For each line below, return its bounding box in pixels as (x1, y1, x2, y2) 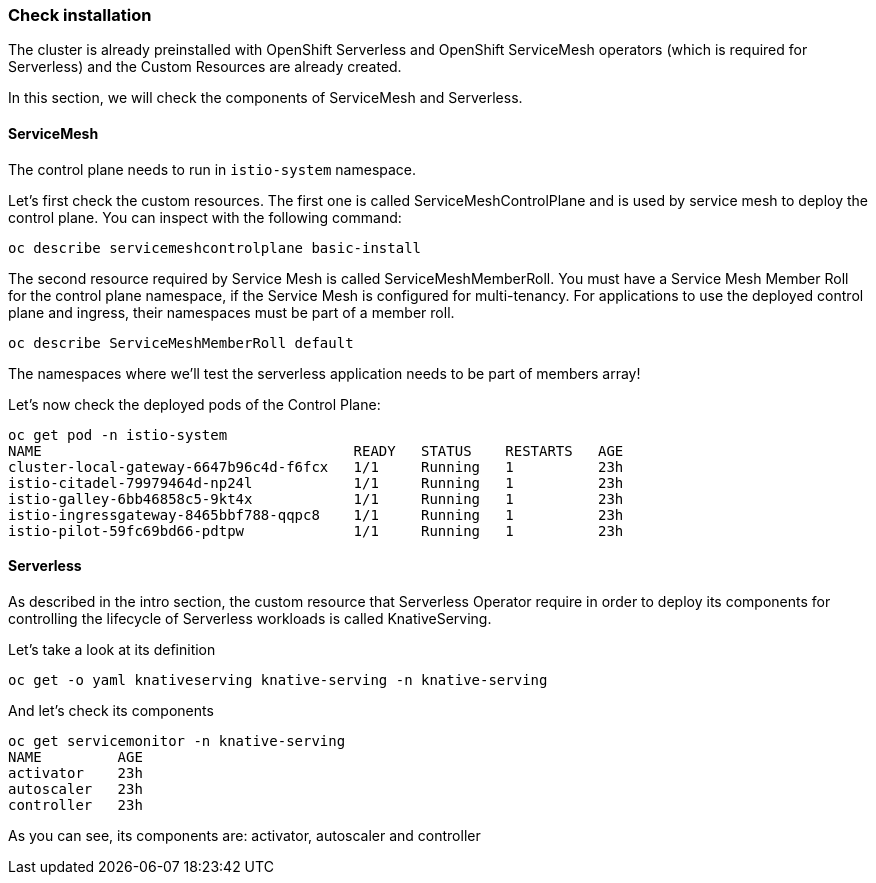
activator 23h (8, 764, 143, 781)
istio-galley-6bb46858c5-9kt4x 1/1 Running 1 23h (8, 490, 624, 507)
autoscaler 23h (8, 780, 143, 797)
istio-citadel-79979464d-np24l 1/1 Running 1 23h (8, 474, 624, 491)
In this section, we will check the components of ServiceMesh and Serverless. (8, 89, 523, 107)
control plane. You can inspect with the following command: (8, 208, 402, 226)
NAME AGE (8, 748, 143, 765)
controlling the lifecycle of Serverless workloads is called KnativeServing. (8, 609, 492, 627)
